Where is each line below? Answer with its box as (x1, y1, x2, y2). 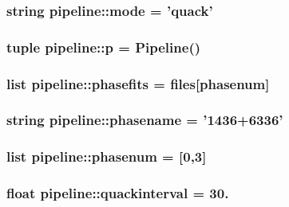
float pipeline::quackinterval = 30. (6, 183, 229, 203)
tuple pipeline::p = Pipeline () (6, 37, 201, 57)
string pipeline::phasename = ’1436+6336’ (6, 110, 283, 130)
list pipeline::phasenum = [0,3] (6, 146, 207, 166)
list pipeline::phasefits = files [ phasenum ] (6, 73, 270, 93)
